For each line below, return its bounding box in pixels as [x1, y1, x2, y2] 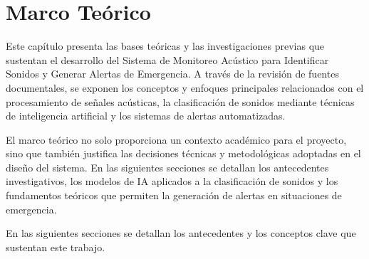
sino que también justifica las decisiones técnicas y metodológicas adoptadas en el [6, 146, 361, 161]
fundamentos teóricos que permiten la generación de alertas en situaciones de [6, 188, 342, 203]
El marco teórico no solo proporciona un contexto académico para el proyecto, [6, 132, 347, 147]
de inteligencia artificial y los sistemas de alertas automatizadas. [6, 108, 286, 123]
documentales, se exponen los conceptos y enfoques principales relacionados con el [6, 80, 364, 95]
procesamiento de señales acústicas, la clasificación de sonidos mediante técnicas [6, 94, 355, 109]
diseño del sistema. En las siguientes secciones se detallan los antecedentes [6, 159, 329, 174]
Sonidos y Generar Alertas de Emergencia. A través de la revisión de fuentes [6, 66, 339, 81]
